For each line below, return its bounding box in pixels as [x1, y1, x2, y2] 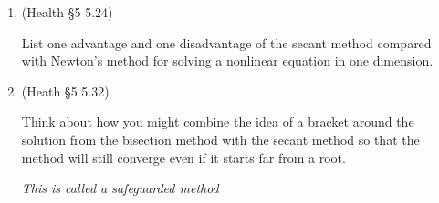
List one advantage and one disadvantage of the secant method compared [21, 33, 432, 52]
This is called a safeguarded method [21, 178, 219, 198]
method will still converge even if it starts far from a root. [21, 147, 346, 167]
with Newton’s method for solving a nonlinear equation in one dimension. [21, 51, 434, 70]
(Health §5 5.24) [21, 3, 113, 21]
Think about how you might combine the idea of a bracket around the [21, 112, 414, 131]
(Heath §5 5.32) [21, 81, 110, 100]
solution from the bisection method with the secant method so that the [21, 129, 420, 148]
